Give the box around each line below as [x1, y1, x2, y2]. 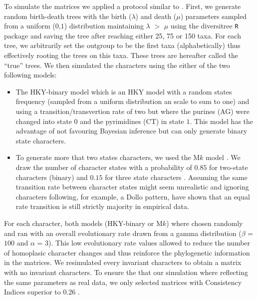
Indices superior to [4, 286, 61, 297]
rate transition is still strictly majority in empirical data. [15, 201, 189, 211]
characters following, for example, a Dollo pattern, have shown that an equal [15, 191, 250, 201]
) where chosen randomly [166, 217, 243, 228]
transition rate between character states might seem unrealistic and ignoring [15, 181, 249, 192]
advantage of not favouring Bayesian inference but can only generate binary [15, 125, 248, 136]
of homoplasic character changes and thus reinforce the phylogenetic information [4, 247, 250, 257]
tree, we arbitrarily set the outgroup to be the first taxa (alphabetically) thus [4, 40, 241, 50]
